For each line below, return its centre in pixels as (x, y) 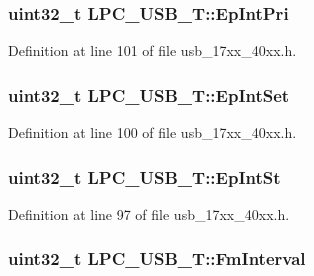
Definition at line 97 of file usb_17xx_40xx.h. (149, 213)
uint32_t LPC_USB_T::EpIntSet (149, 94)
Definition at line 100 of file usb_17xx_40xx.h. (152, 132)
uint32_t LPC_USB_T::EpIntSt (144, 176)
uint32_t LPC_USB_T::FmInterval (157, 258)
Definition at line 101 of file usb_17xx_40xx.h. (152, 50)
